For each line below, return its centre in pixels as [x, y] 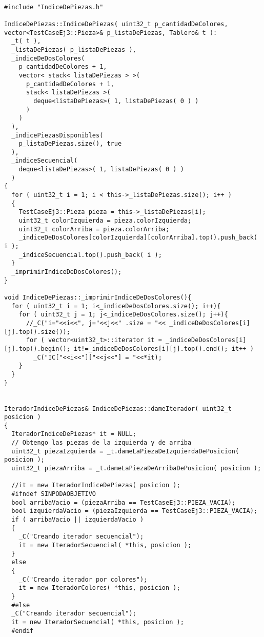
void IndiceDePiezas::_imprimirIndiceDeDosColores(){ [98, 297]
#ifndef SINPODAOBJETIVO [54, 494]
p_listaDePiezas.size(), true [70, 144]
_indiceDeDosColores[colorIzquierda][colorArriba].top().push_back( [138, 238]
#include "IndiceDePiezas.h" [54, 7]
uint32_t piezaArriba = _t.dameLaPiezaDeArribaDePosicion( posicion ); [136, 469]
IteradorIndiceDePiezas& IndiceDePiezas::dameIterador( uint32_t [118, 409]
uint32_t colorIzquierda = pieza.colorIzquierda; [105, 221]
